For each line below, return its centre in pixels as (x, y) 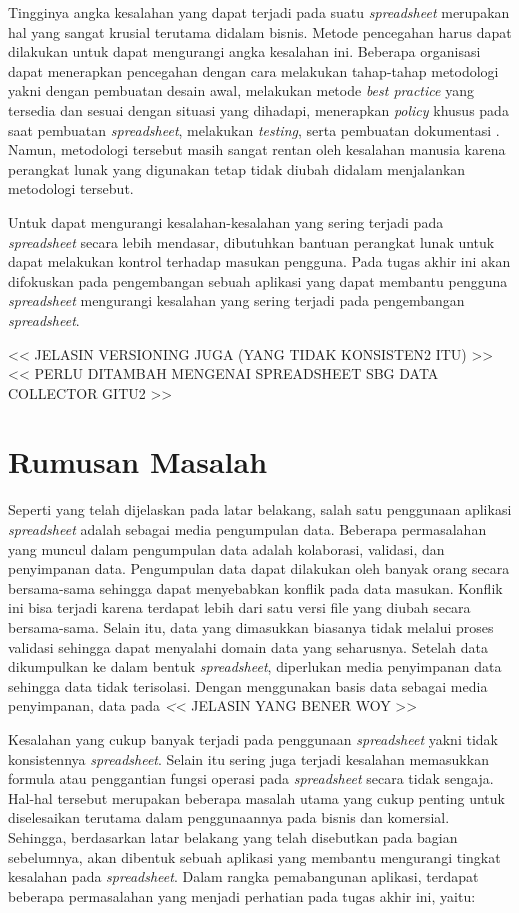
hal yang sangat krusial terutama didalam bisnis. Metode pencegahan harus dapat (260, 31)
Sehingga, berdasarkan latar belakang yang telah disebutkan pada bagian (233, 836)
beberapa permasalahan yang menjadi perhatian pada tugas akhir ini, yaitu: (242, 895)
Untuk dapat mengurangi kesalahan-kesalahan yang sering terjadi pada (226, 221)
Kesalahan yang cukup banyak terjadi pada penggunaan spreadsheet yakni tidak (253, 738)
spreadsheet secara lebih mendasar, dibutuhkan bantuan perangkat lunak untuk (251, 241)
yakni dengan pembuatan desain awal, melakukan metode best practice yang (241, 90)
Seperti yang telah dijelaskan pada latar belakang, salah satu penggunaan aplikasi (260, 509)
